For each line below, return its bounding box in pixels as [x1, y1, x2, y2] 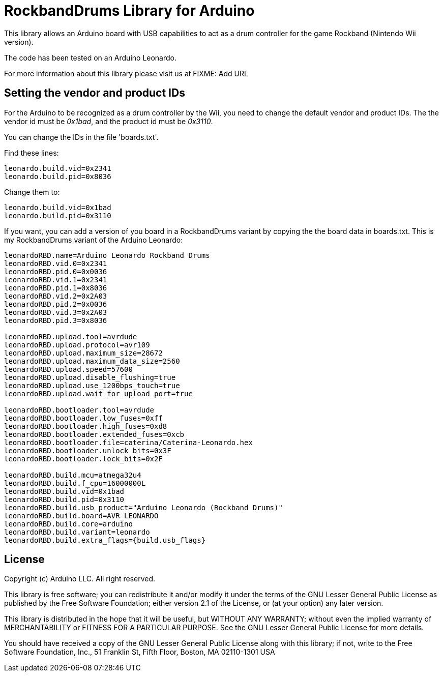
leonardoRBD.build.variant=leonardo [4, 527, 150, 536]
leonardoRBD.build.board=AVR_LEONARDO [4, 511, 159, 520]
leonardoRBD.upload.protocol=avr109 [4, 340, 150, 349]
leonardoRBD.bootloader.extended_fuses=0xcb [4, 430, 185, 438]
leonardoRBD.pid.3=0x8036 [4, 316, 107, 325]
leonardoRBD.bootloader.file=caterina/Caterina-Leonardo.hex [4, 438, 253, 447]
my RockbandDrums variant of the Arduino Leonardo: [4, 235, 183, 244]
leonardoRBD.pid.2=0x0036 [4, 300, 107, 308]
